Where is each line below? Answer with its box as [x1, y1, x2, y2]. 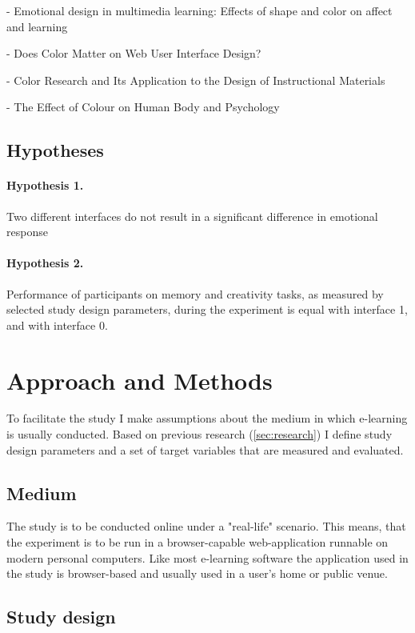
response [6, 223, 48, 240]
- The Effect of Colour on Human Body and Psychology [6, 98, 280, 115]
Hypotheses [6, 138, 104, 162]
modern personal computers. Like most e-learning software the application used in [6, 549, 409, 566]
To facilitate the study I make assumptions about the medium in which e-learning [6, 410, 408, 427]
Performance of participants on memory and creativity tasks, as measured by [6, 285, 384, 302]
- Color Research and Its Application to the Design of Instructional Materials [6, 71, 385, 88]
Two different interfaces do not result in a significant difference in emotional [6, 207, 378, 224]
